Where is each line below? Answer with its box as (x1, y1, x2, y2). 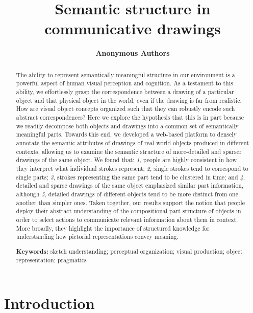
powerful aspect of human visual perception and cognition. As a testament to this (16, 79, 233, 87)
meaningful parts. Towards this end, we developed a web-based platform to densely (16, 130, 237, 139)
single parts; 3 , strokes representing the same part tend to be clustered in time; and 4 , (16, 172, 245, 181)
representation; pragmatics (16, 256, 87, 264)
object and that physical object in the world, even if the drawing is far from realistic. (16, 96, 242, 104)
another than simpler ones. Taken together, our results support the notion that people (16, 198, 245, 207)
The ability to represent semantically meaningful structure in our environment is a (16, 70, 235, 79)
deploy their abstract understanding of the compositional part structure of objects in (16, 207, 241, 215)
